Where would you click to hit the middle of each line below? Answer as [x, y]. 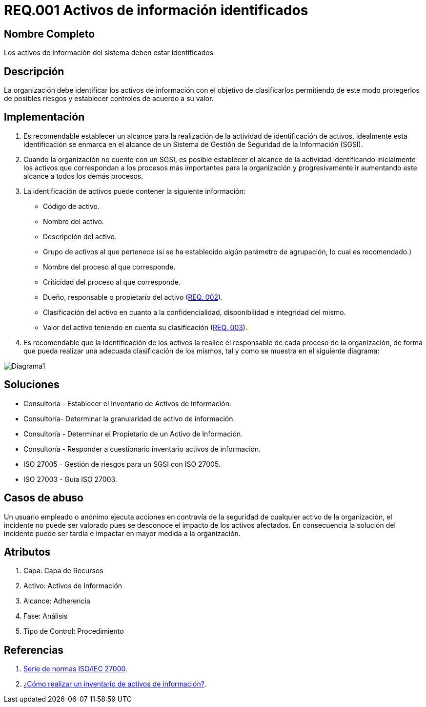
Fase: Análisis [46, 616]
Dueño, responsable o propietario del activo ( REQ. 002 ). [133, 297]
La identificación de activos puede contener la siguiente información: [134, 191]
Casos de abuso [44, 498]
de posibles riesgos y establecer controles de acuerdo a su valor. [109, 99]
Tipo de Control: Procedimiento [74, 631]
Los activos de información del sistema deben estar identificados [109, 53]
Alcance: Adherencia [57, 601]
